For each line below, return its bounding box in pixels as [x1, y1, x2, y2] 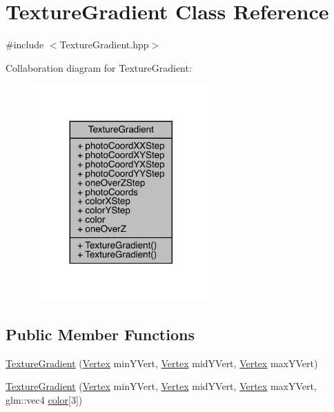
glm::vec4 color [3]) [6, 392, 83, 406]
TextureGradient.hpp [59, 37, 149, 52]
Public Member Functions [6, 323, 195, 344]
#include [6, 37, 44, 52]
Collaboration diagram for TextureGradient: [6, 60, 192, 75]
